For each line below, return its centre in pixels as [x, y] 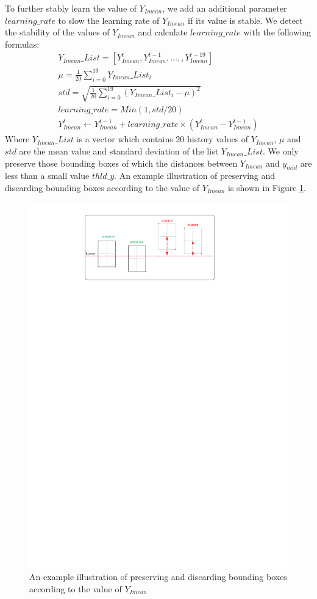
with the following [277, 32]
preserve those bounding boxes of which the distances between [121, 163]
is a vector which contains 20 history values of [162, 139]
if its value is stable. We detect [245, 20]
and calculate [163, 32]
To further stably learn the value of [71, 8]
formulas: [22, 44]
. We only [280, 151]
